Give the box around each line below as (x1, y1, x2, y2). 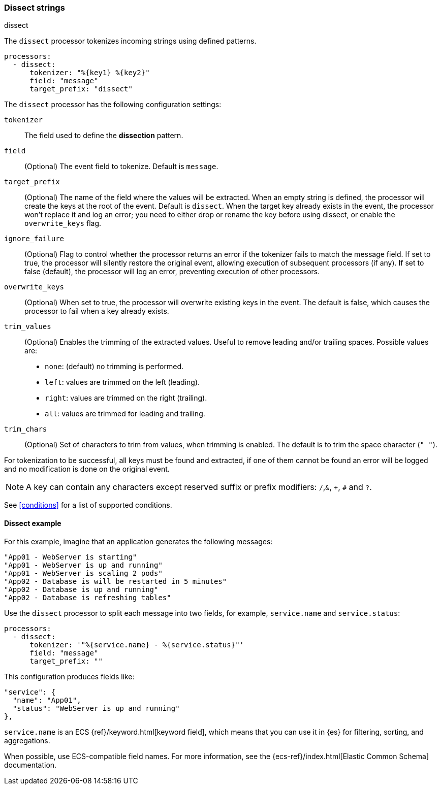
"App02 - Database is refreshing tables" (4, 593, 171, 602)
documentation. (4, 760, 57, 769)
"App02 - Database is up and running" (4, 585, 159, 594)
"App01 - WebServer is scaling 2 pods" (4, 569, 163, 577)
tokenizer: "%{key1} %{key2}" (29, 69, 150, 77)
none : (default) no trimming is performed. (45, 362, 184, 371)
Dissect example (4, 518, 61, 528)
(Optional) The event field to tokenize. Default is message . (24, 162, 218, 171)
